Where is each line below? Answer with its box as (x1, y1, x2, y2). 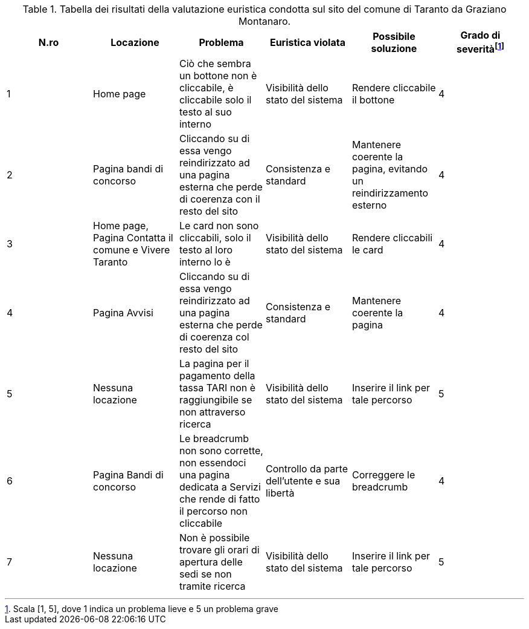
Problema (199, 36, 244, 48)
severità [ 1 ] (456, 41, 504, 56)
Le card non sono (179, 220, 259, 232)
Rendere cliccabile (351, 82, 436, 94)
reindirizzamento (351, 187, 429, 200)
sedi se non (179, 568, 232, 581)
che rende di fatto (179, 493, 260, 506)
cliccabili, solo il (179, 232, 251, 244)
